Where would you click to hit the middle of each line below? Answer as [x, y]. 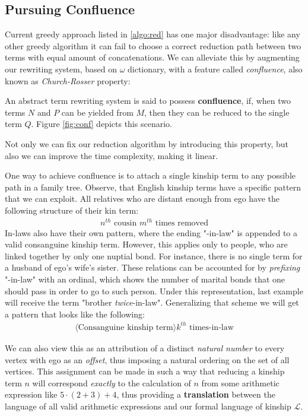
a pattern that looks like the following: [75, 314]
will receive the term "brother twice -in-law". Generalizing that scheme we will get [152, 302]
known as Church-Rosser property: [68, 80]
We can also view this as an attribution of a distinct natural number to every [145, 347]
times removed [182, 223]
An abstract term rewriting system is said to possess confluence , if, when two [148, 101]
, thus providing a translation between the [196, 394]
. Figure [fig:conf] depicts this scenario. [101, 124]
